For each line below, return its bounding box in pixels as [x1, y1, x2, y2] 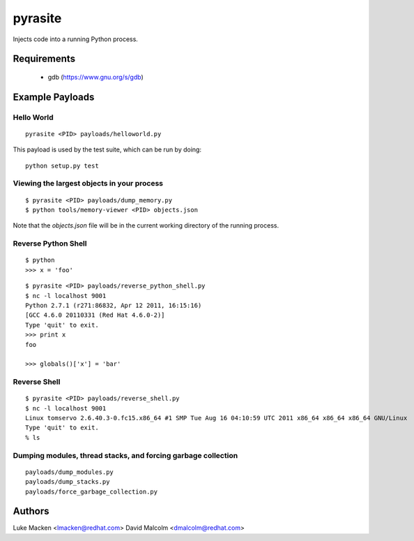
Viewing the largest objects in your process [13, 179, 164, 188]
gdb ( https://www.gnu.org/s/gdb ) [47, 73, 144, 81]
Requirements [13, 53, 76, 65]
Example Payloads [13, 91, 95, 103]
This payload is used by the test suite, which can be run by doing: [13, 145, 202, 154]
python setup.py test [25, 161, 99, 170]
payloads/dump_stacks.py [25, 478, 110, 486]
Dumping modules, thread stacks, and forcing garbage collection [13, 450, 238, 460]
